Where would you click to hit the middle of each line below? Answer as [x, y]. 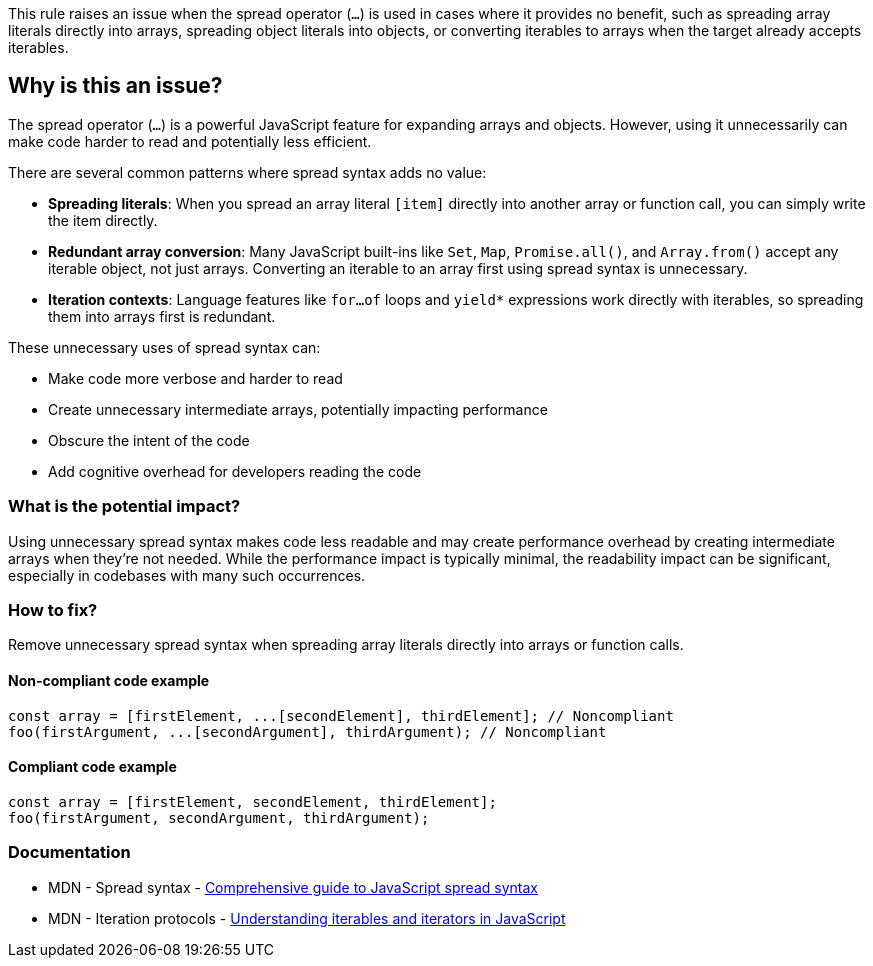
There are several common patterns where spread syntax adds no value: [247, 172]
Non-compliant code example [109, 680]
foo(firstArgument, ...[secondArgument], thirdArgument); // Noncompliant [307, 731]
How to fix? [53, 609]
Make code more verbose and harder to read [195, 378]
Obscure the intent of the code [149, 440]
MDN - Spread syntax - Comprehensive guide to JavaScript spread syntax [293, 887]
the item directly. [103, 220]
